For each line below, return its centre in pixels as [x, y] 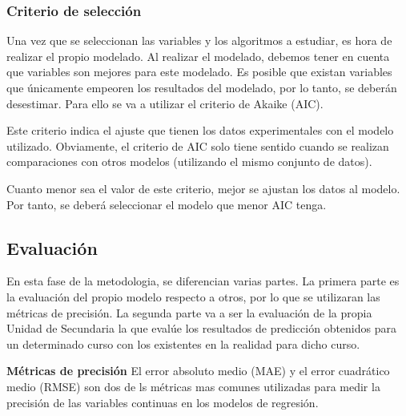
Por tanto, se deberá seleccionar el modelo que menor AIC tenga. [167, 204]
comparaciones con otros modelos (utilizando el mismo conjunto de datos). [189, 162]
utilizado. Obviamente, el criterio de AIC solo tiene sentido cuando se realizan [198, 145]
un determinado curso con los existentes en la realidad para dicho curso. [183, 343]
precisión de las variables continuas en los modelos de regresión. [163, 402]
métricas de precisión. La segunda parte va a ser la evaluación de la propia [189, 312]
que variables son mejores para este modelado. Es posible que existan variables [199, 72]
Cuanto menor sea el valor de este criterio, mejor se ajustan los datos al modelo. [203, 188]
